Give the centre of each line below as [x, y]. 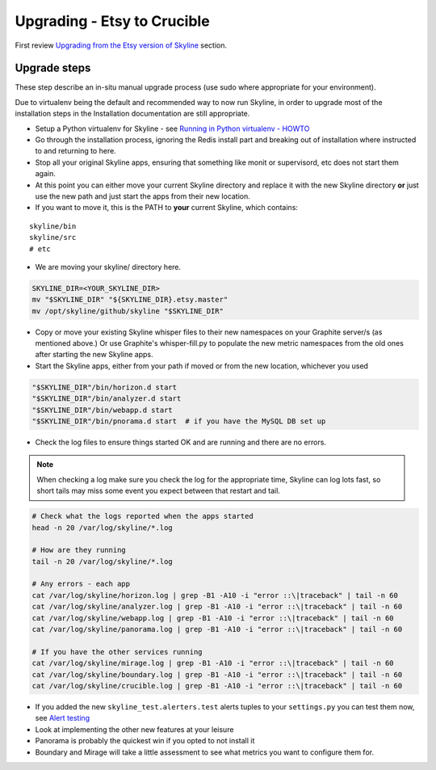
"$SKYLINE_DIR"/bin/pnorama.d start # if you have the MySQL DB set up [179, 421]
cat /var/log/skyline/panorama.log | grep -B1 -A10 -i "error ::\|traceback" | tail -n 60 [217, 629]
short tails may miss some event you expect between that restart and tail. [158, 491]
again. [46, 174]
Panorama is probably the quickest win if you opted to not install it [145, 741]
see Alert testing [63, 718]
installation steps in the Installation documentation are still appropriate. [132, 114]
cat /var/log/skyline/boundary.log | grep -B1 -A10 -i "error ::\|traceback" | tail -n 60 [217, 674]
